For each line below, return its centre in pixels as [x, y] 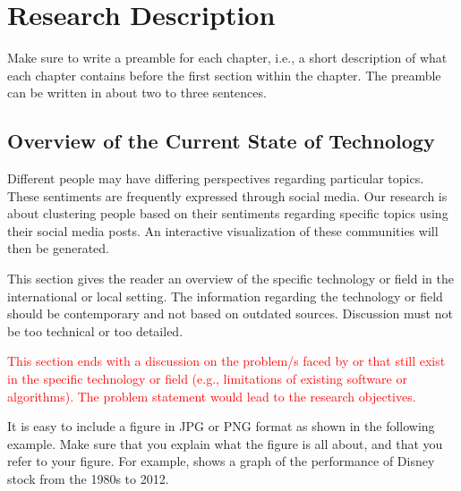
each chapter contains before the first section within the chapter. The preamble [224, 75]
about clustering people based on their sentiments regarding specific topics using [228, 213]
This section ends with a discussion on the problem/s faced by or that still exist [226, 361]
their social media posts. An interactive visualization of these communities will [223, 230]
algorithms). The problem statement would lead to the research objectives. [212, 396]
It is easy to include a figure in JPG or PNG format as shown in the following [221, 426]
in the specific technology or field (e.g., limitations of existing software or [207, 379]
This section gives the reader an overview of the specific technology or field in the [230, 279]
